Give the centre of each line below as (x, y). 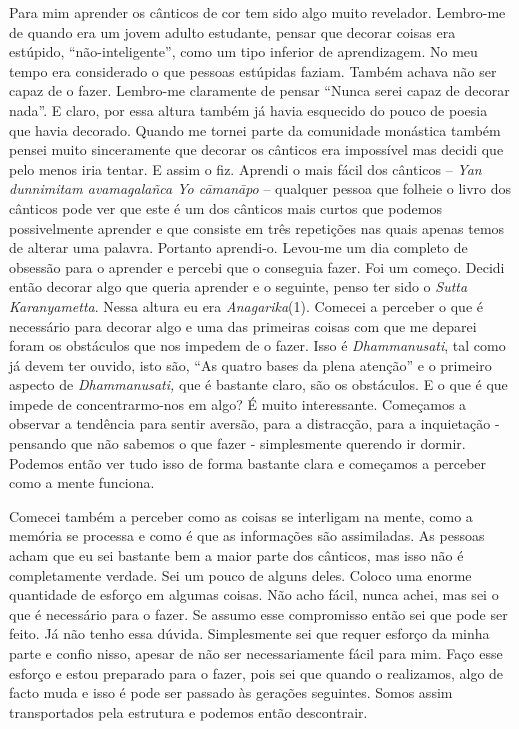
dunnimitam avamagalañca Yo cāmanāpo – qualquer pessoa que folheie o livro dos (260, 188)
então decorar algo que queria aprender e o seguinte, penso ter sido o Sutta (238, 286)
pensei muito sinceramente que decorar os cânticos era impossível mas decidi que (256, 149)
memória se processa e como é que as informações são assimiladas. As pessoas (247, 535)
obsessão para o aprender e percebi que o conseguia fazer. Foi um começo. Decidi (257, 266)
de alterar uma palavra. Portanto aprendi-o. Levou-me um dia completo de (238, 247)
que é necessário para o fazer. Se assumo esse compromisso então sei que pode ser (258, 613)
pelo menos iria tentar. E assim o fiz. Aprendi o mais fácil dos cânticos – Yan (245, 168)
